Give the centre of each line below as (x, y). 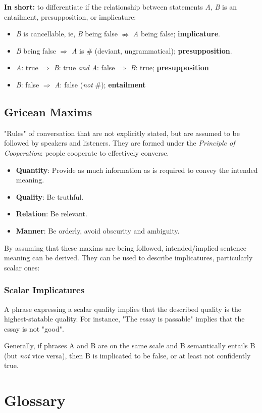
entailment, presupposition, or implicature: (70, 16)
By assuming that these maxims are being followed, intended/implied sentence (125, 247)
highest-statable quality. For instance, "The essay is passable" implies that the (124, 319)
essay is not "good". (34, 328)
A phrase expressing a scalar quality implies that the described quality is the (123, 309)
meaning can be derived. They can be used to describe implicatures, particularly (128, 258)
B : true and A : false (84, 67)
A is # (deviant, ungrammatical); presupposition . (152, 50)
